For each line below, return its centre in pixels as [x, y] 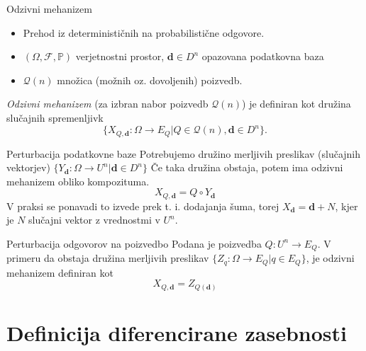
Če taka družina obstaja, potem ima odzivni [247, 167]
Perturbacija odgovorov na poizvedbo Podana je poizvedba [134, 243]
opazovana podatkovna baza [263, 56]
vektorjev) [28, 167]
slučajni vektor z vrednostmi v [94, 220]
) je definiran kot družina [296, 104]
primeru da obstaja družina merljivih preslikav [108, 258]
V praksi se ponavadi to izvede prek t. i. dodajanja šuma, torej [143, 206]
